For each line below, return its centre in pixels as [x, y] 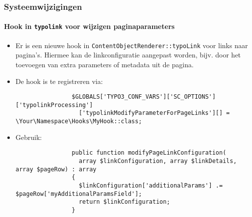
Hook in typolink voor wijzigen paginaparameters [89, 26]
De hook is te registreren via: [59, 81]
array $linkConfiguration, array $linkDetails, [158, 161]
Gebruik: [29, 137]
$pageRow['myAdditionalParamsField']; [79, 194]
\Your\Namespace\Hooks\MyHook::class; [79, 122]
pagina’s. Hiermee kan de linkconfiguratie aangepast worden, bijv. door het [128, 55]
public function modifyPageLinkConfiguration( [149, 153]
